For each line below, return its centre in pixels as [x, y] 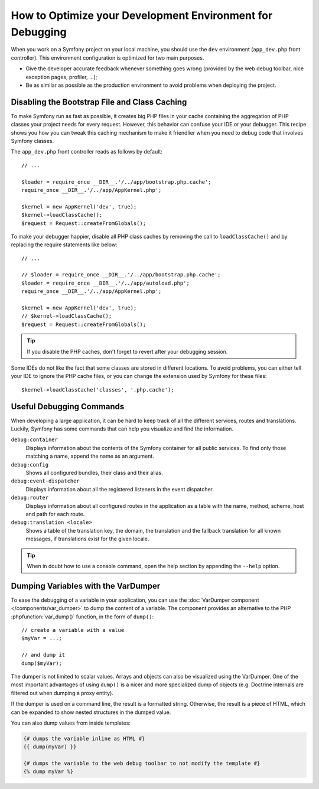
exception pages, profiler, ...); [61, 77]
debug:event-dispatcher [45, 481]
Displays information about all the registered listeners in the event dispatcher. [120, 489]
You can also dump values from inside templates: [71, 723]
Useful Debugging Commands [68, 407]
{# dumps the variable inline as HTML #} [84, 739]
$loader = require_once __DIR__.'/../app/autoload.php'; [106, 283]
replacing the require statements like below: [64, 244]
